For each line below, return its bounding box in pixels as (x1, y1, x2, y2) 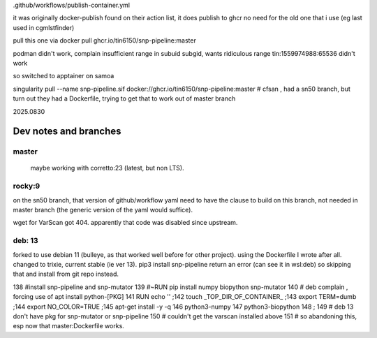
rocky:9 (13, 182, 40, 191)
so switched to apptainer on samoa (13, 72, 114, 80)
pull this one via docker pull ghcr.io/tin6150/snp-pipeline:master (13, 36, 197, 45)
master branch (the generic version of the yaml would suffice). (13, 206, 193, 214)
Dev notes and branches (13, 126, 121, 138)
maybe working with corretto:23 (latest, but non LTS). (30, 164, 184, 172)
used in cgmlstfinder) (13, 23, 75, 31)
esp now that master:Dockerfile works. (13, 322, 125, 330)
